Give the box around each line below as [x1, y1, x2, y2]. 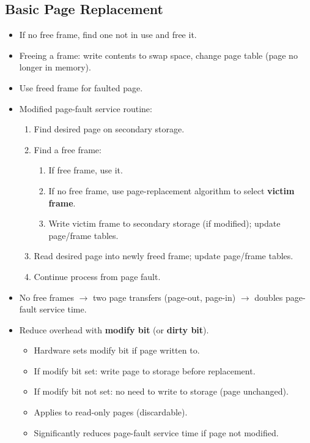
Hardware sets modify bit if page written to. [34, 344, 200, 357]
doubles [254, 290, 283, 303]
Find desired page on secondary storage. [34, 123, 185, 135]
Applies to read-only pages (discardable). [34, 406, 188, 418]
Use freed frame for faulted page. [19, 81, 143, 94]
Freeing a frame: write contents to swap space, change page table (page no [19, 48, 298, 61]
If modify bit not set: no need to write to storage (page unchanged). [34, 385, 289, 398]
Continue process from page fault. [34, 270, 161, 282]
